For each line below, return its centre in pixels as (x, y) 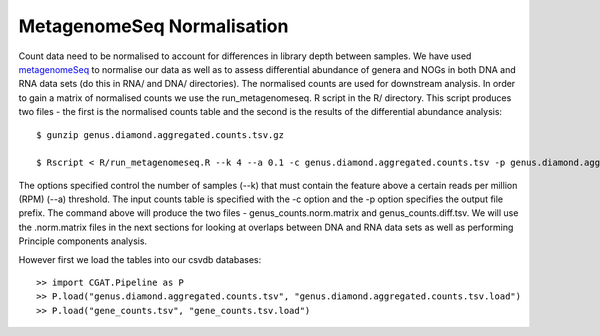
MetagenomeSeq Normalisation (153, 26)
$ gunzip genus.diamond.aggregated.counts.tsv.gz (160, 134)
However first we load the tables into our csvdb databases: (140, 259)
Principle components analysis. (83, 241)
